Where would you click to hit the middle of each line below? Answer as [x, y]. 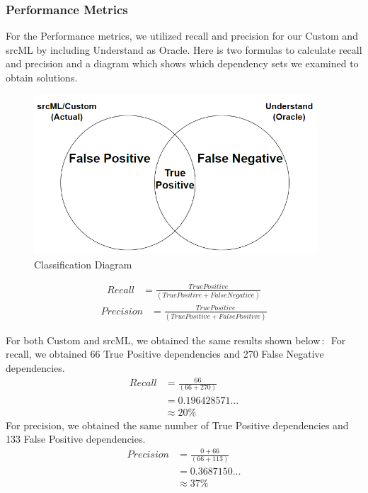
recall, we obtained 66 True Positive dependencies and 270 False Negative [165, 354]
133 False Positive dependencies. [76, 439]
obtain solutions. [42, 77]
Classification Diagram [83, 264]
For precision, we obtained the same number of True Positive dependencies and [177, 425]
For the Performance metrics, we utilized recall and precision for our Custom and [182, 36]
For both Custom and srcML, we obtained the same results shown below [163, 340]
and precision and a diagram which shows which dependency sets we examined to [182, 63]
